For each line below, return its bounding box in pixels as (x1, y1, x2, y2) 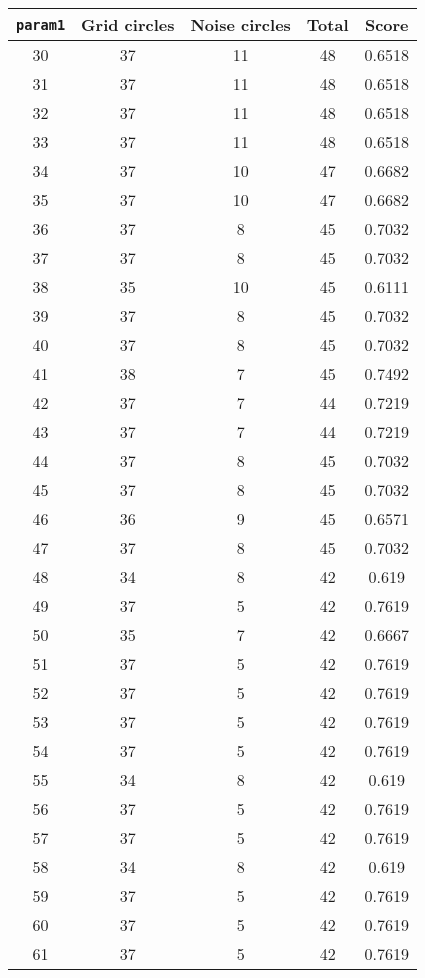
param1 (16, 16, 66, 33)
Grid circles (81, 13, 175, 36)
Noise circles (190, 13, 291, 36)
